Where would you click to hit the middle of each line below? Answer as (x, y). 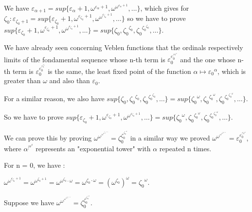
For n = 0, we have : (35, 165)
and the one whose (208, 59)
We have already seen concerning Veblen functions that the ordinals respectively (124, 47)
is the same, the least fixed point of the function (119, 71)
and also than (70, 80)
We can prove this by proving (48, 138)
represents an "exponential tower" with (93, 149)
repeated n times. (185, 149)
